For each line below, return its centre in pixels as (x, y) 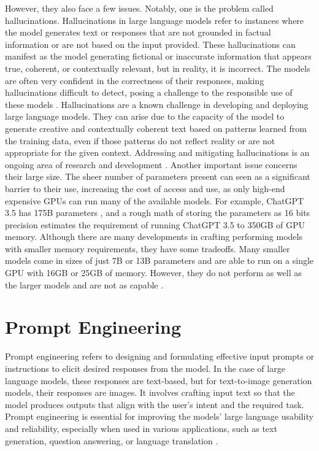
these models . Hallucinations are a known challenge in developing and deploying (157, 104)
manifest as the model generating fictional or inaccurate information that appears (158, 56)
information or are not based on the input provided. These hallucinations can (150, 44)
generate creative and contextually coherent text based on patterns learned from (156, 128)
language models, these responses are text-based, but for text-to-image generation (159, 380)
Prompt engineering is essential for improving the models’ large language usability (159, 416)
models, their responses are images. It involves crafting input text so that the (150, 392)
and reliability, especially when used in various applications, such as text (141, 428)
